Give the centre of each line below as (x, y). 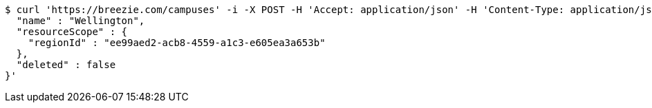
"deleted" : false (66, 65)
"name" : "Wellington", (81, 21)
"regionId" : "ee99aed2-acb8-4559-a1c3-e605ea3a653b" (177, 43)
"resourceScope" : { (72, 32)
